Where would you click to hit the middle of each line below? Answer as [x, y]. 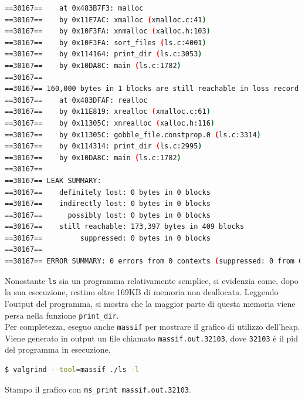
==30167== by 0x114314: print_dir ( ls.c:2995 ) [104, 146]
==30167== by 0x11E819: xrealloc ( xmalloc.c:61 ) [108, 112]
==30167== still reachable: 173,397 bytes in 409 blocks [125, 227]
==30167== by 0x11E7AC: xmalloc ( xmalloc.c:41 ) [106, 20]
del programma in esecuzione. [58, 349]
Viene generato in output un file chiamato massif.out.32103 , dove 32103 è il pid [152, 338]
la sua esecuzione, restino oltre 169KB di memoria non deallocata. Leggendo [142, 292]
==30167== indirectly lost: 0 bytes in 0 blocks [108, 204]
